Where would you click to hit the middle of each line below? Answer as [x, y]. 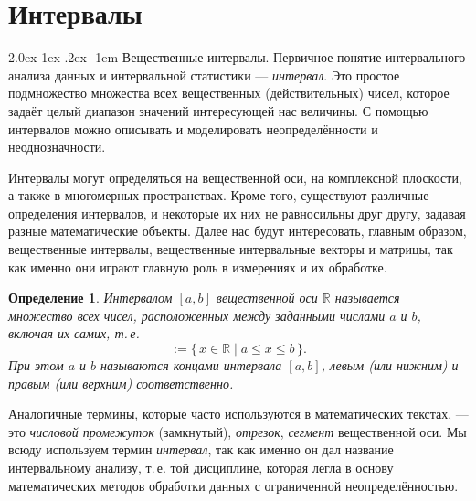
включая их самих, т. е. [74, 333]
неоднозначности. [57, 147]
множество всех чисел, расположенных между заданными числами [197, 315]
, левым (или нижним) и [390, 365]
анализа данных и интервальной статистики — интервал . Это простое [204, 75]
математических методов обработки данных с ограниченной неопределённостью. [233, 485]
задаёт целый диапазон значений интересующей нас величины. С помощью [218, 110]
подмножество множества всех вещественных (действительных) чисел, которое [229, 93]
